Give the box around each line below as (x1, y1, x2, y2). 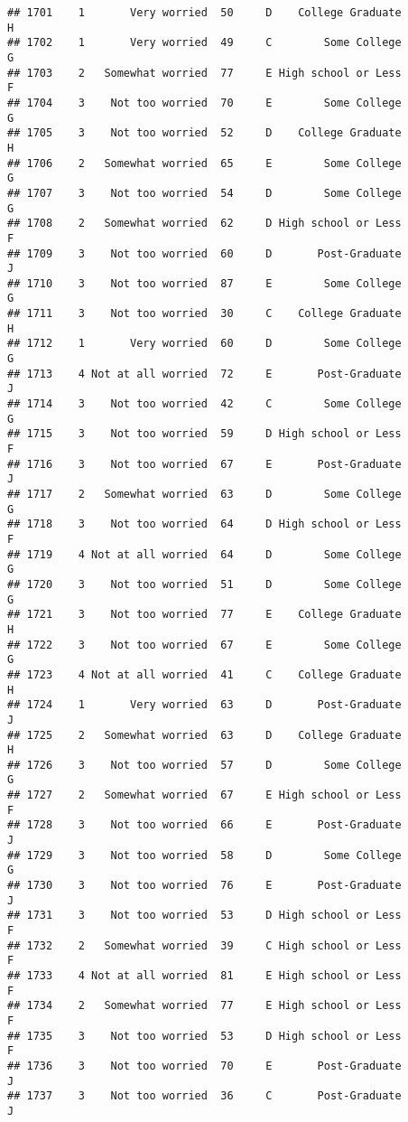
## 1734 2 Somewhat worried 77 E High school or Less (7, 999, 402, 1013)
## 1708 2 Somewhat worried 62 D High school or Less (7, 217, 402, 230)
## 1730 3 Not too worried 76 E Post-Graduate (7, 879, 402, 893)
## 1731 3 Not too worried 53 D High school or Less (7, 909, 402, 922)
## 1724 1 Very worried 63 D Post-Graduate (7, 698, 402, 712)
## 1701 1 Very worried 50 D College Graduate (7, 6, 402, 19)
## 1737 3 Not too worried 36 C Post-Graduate (7, 1089, 402, 1103)
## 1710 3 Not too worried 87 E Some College (7, 276, 402, 290)
